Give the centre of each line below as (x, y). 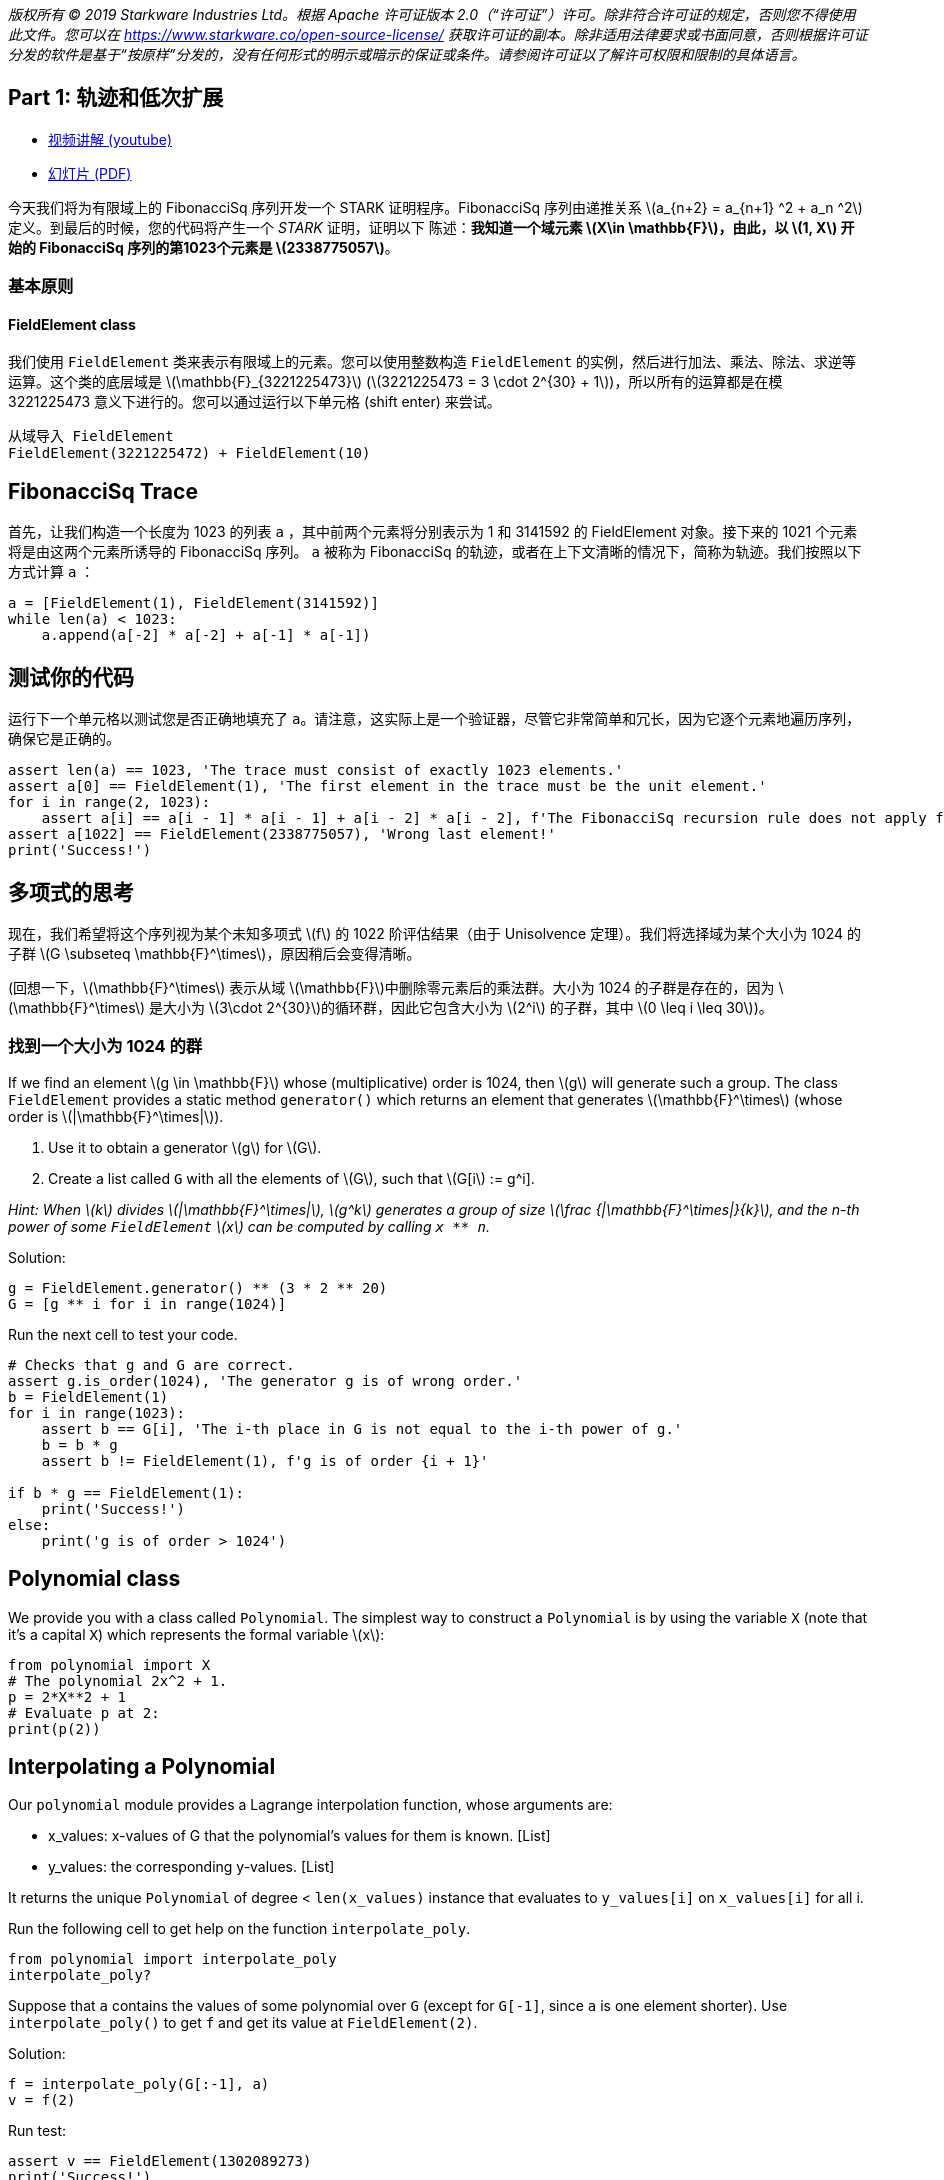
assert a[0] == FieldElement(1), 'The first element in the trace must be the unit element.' (387, 786)
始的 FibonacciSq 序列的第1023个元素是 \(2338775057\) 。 (203, 247)
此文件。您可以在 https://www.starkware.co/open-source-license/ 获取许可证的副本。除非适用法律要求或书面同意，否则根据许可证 (438, 34)
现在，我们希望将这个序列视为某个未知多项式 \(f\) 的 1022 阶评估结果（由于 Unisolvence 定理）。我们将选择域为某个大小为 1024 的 (434, 933)
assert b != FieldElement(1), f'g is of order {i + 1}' (265, 1460)
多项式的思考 (71, 892)
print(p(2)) (54, 1728)
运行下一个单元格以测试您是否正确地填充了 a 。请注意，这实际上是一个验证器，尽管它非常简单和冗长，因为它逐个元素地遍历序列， (434, 719)
